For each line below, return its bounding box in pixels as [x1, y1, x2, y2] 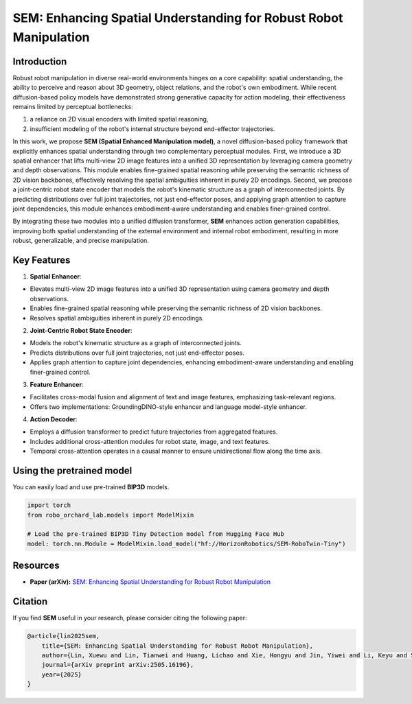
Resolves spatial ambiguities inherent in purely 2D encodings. [30, 314, 204, 322]
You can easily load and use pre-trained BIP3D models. [12, 483, 170, 491]
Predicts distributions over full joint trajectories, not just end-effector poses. [30, 349, 244, 357]
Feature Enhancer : [30, 380, 84, 388]
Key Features [12, 254, 71, 266]
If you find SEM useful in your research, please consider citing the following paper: [12, 614, 247, 622]
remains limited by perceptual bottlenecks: [12, 103, 133, 111]
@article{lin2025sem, [27, 632, 100, 640]
